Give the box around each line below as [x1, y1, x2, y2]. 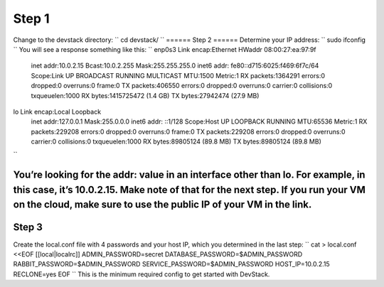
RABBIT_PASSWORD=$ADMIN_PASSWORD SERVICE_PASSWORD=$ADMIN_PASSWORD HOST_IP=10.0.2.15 [13, 260, 330, 269]
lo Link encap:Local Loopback [13, 107, 102, 116]
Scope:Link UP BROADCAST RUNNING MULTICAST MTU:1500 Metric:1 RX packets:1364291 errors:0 [31, 71, 326, 80]
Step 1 [13, 11, 50, 26]
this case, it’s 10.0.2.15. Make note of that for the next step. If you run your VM [13, 183, 366, 195]
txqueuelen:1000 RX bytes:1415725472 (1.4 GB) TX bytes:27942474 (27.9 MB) [31, 91, 260, 99]
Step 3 [13, 221, 43, 234]
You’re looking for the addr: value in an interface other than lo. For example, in [13, 169, 366, 181]
